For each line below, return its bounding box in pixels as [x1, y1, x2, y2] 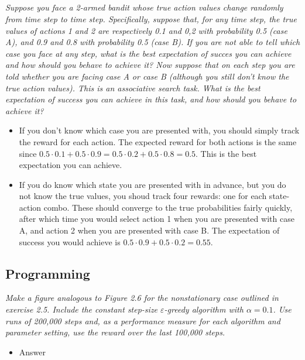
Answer [19, 345, 46, 358]
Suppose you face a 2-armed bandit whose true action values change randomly [5, 1, 283, 13]
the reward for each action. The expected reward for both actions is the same [19, 135, 297, 148]
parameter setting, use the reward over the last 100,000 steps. [5, 326, 225, 338]
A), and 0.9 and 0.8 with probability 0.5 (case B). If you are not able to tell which [5, 36, 300, 48]
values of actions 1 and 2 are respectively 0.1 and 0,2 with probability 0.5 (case [5, 24, 287, 36]
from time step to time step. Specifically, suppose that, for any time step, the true [5, 12, 297, 25]
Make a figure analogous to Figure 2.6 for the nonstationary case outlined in [5, 292, 279, 304]
